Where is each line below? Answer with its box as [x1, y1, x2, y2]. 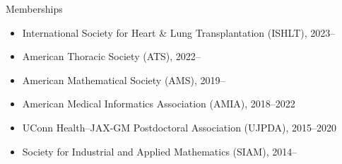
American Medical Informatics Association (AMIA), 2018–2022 [22, 96, 295, 111]
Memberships [6, 1, 63, 16]
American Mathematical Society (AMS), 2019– [22, 72, 225, 87]
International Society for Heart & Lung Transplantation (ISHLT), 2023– [22, 25, 336, 40]
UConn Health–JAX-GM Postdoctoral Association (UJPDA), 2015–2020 [22, 119, 337, 134]
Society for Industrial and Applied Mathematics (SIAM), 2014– [22, 143, 297, 158]
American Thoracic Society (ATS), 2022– [22, 49, 201, 64]
